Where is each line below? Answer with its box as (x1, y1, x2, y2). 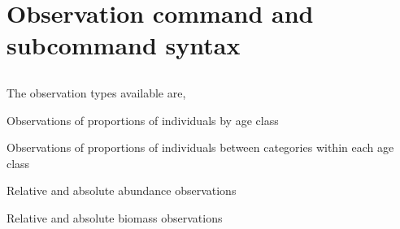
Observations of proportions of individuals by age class (7, 111, 279, 128)
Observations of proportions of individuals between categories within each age (7, 139, 394, 156)
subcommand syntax (7, 28, 241, 62)
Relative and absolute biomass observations (7, 209, 223, 226)
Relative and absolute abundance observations (7, 182, 237, 199)
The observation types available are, (7, 84, 186, 101)
